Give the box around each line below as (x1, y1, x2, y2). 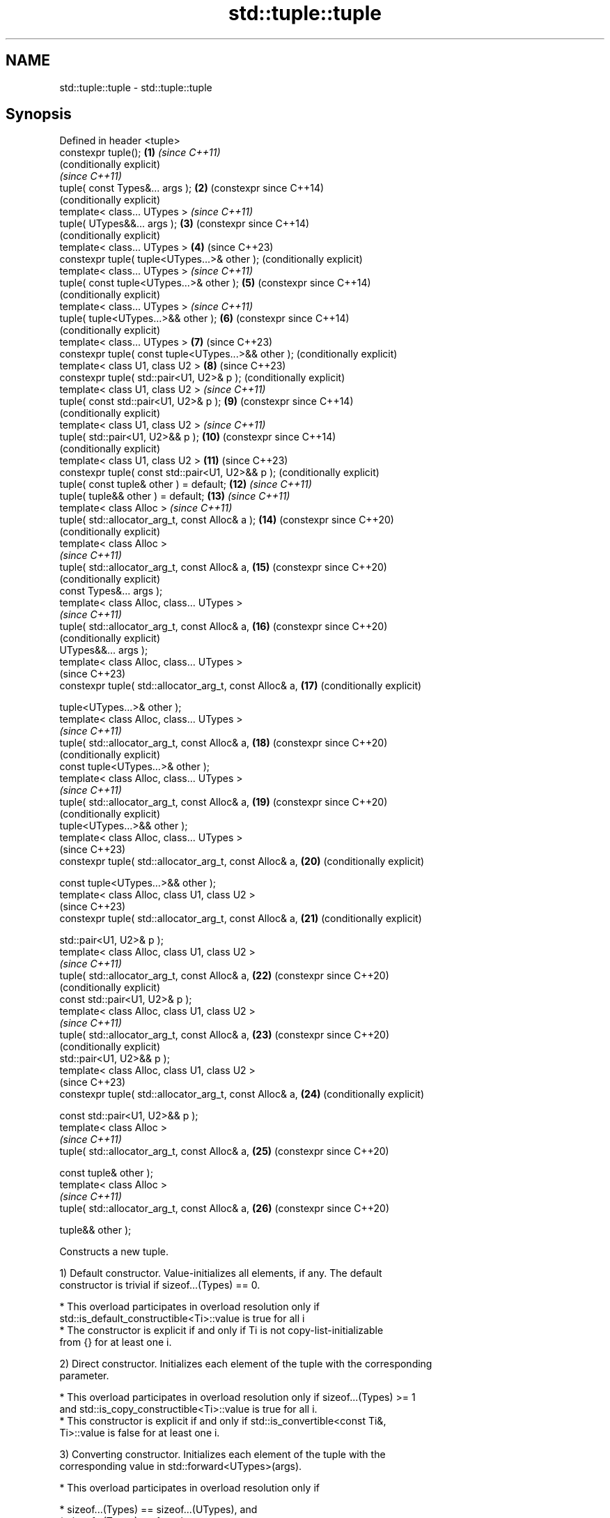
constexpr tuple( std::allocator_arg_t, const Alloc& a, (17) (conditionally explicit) (59, 680, 422, 692)
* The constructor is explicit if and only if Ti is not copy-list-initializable (59, 1324, 384, 1337)
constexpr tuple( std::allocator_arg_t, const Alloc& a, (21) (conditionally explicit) (59, 912, 422, 925)
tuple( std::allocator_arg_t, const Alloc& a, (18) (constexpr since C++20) (59, 737, 388, 749)
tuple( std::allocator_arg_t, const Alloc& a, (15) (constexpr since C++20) (59, 561, 387, 574)
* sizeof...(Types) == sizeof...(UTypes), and (59, 1503, 258, 1516)
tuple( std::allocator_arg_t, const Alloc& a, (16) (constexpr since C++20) (59, 620, 388, 633)
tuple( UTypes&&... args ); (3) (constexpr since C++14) (59, 217, 310, 230)
